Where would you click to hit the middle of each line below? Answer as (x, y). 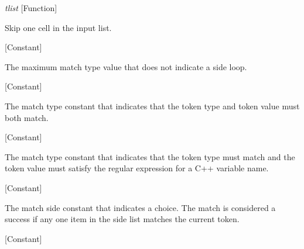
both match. (27, 117)
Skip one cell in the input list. (58, 27)
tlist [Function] (31, 8)
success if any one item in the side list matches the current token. (122, 219)
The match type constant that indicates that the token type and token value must (152, 106)
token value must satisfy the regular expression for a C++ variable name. (137, 168)
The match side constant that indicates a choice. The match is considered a (140, 207)
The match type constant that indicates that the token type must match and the (150, 156)
